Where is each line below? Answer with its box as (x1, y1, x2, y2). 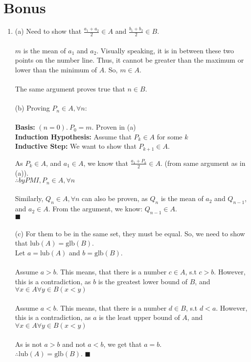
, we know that (83, 158, 128, 168)
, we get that (103, 339, 142, 349)
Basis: (15, 122, 35, 132)
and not (62, 339, 86, 349)
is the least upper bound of (99, 312, 180, 322)
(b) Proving (15, 103, 50, 113)
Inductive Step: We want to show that (15, 141, 137, 151)
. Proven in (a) (91, 122, 136, 132)
